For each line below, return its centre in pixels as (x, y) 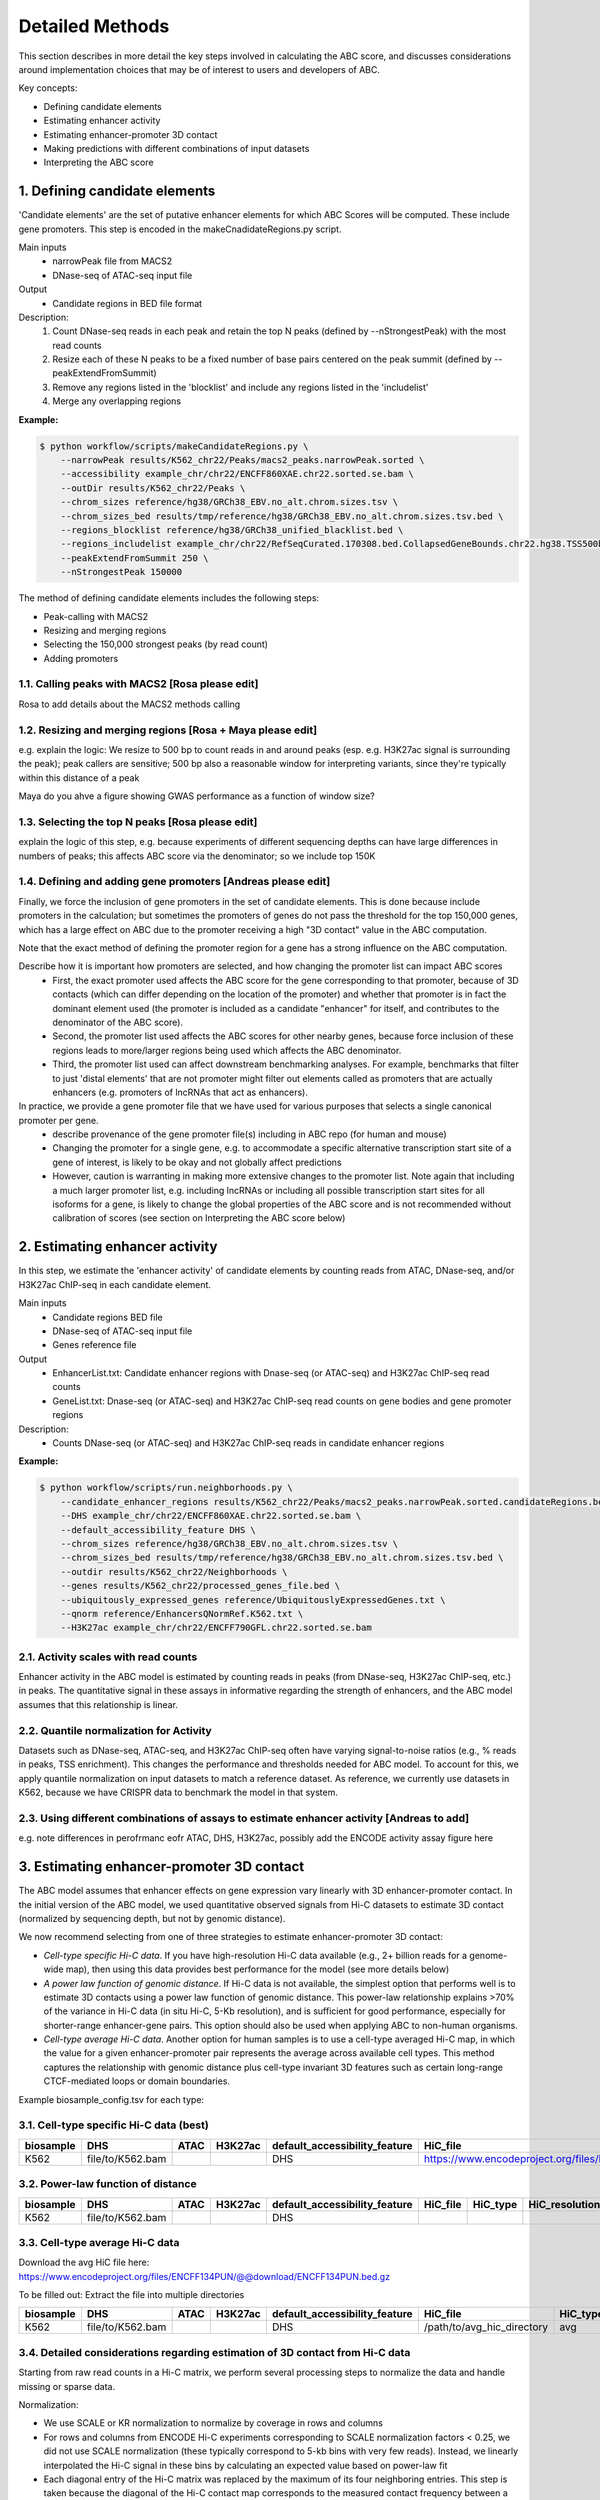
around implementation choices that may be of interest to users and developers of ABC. (199, 69)
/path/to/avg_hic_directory (486, 2327)
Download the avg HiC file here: (84, 2262)
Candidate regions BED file (108, 1317)
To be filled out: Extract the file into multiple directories (131, 2295)
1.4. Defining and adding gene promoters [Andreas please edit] (174, 882)
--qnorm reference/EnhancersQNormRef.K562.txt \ (182, 1613)
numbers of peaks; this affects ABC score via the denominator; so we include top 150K (197, 856)
